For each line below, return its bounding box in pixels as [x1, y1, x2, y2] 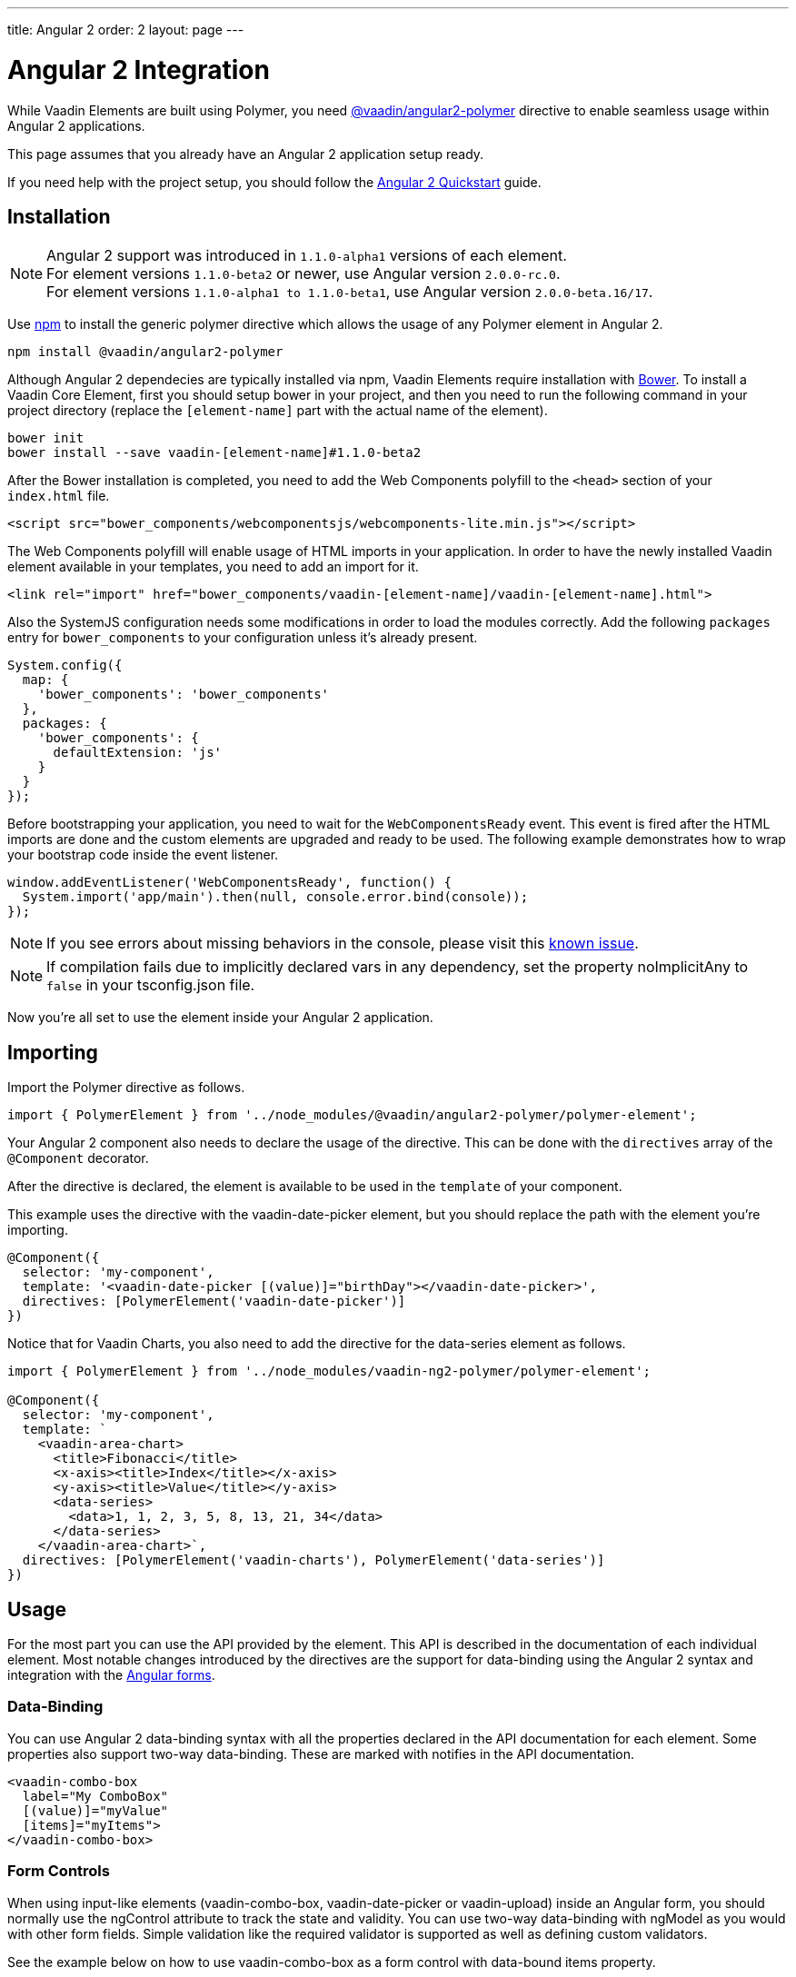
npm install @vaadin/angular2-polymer [7, 344, 284, 360]
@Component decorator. [7, 1150, 149, 1167]
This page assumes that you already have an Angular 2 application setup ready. [7, 145, 484, 162]
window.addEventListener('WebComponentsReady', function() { [7, 875, 452, 890]
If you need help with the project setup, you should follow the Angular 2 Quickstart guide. [7, 174, 542, 190]
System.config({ [7, 658, 123, 673]
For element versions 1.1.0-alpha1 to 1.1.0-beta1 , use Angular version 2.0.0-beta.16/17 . [46, 283, 653, 302]
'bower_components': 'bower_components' [37, 687, 330, 702]
